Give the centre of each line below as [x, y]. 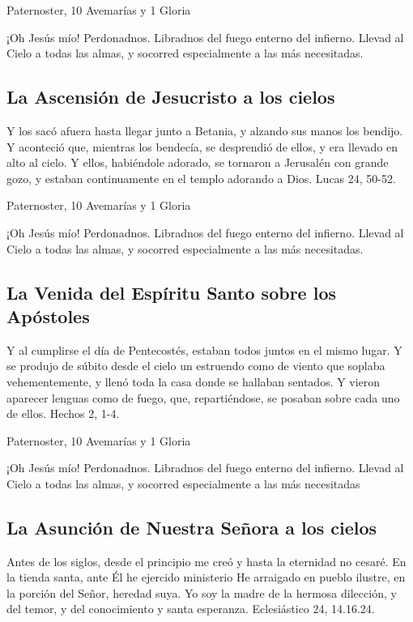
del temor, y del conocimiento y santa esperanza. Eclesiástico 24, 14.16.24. [191, 609]
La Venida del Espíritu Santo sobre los [171, 292]
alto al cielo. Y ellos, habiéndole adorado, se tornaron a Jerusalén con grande [198, 162]
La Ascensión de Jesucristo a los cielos [171, 97]
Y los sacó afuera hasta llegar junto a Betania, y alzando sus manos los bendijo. [205, 130]
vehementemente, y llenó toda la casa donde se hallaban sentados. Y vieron [194, 381]
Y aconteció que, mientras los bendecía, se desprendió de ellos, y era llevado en [202, 146]
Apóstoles [48, 315]
